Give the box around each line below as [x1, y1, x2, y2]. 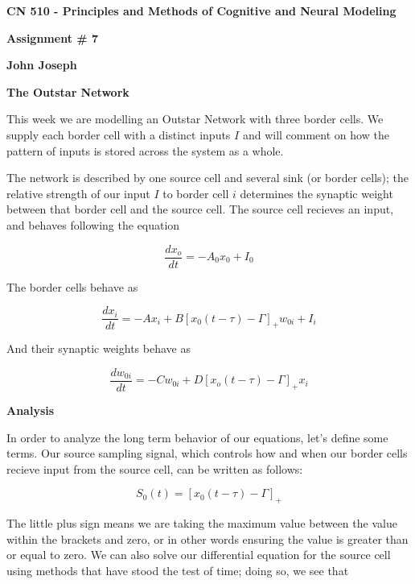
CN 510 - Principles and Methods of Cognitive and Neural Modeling [6, 2, 397, 19]
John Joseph [6, 56, 77, 73]
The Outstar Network [6, 83, 129, 100]
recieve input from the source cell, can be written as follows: [6, 460, 303, 477]
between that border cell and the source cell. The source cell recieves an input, [6, 201, 394, 217]
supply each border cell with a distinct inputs [6, 126, 231, 143]
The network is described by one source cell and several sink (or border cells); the [6, 169, 409, 186]
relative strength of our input [6, 184, 150, 201]
